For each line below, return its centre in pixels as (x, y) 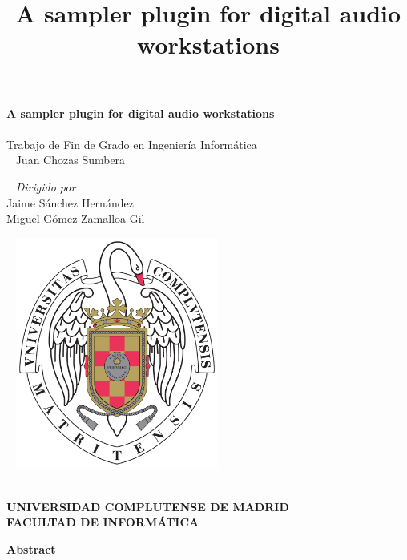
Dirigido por (46, 186)
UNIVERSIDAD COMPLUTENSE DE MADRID (148, 506)
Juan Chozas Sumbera (71, 160)
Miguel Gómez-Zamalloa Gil (76, 218)
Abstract (31, 548)
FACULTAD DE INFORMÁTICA (103, 522)
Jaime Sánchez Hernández (70, 202)
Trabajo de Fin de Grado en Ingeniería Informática (132, 144)
